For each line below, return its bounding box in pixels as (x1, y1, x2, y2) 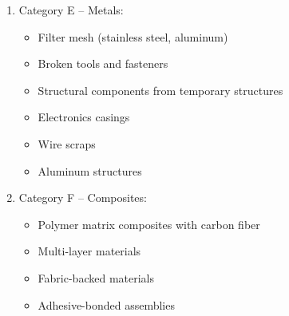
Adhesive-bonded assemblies (38, 296, 175, 313)
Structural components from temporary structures (38, 81, 283, 98)
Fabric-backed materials (38, 269, 154, 286)
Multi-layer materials (38, 243, 141, 259)
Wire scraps (38, 135, 96, 152)
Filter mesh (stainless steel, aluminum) (38, 28, 228, 45)
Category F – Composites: (18, 189, 147, 206)
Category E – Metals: (18, 2, 124, 18)
